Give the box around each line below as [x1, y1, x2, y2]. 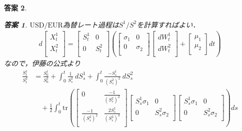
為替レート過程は [62, 19, 119, 29]
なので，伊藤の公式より [4, 58, 81, 68]
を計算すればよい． [136, 19, 200, 29]
